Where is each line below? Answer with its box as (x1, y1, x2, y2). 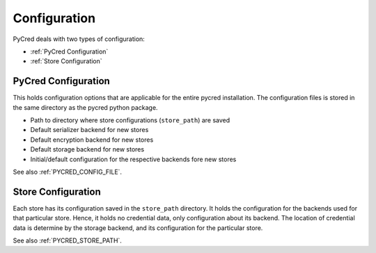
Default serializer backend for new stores (30, 126, 149, 134)
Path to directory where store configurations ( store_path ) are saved (30, 116, 230, 124)
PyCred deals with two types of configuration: (13, 35, 146, 43)
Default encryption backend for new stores (30, 136, 154, 144)
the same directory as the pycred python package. (13, 103, 158, 111)
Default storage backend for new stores (30, 145, 145, 154)
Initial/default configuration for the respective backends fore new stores (30, 155, 237, 163)
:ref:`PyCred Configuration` (30, 47, 109, 56)
